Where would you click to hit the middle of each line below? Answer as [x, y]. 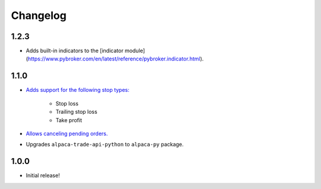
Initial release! [43, 175]
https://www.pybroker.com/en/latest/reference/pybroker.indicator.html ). [116, 59]
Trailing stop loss [76, 112]
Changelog [39, 15]
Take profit [69, 120]
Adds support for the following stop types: [78, 90]
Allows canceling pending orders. [67, 133]
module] [135, 51]
